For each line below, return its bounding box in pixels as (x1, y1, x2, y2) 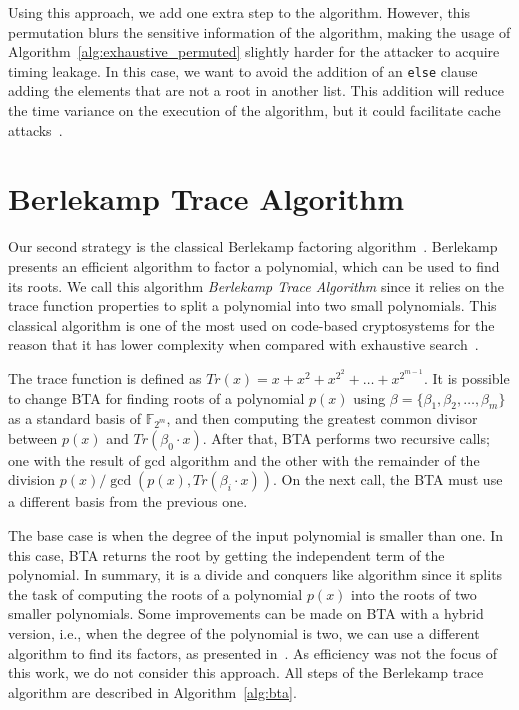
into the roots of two (351, 583, 477, 604)
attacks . (8, 119, 63, 140)
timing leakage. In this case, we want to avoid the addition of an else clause (8, 60, 478, 81)
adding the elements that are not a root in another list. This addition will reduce (8, 80, 504, 101)
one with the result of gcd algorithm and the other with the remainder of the (8, 449, 480, 470)
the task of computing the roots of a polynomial (8, 583, 303, 604)
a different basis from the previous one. (8, 491, 248, 512)
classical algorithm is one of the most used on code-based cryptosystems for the (8, 314, 495, 335)
